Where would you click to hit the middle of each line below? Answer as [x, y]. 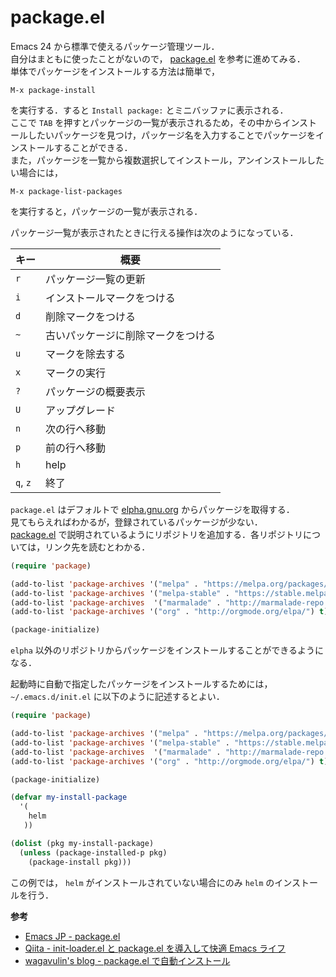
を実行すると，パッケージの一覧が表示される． [106, 211]
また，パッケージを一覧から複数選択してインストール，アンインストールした [167, 160]
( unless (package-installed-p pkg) [93, 852]
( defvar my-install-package [69, 797]
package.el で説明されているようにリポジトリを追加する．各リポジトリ [156, 534]
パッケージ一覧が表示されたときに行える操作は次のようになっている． [154, 232]
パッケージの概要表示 [95, 391]
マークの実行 [76, 373]
